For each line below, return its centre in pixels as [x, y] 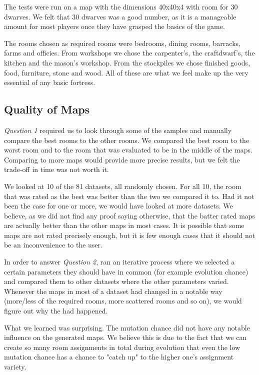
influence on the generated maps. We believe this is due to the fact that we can [125, 337]
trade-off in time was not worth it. [56, 169]
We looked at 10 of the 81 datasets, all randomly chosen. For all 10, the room [123, 186]
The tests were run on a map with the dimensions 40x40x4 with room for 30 [121, 6]
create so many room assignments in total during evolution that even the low [122, 347]
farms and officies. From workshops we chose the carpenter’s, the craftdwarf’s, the [129, 53]
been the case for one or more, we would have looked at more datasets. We [118, 206]
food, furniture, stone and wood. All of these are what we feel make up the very [126, 72]
